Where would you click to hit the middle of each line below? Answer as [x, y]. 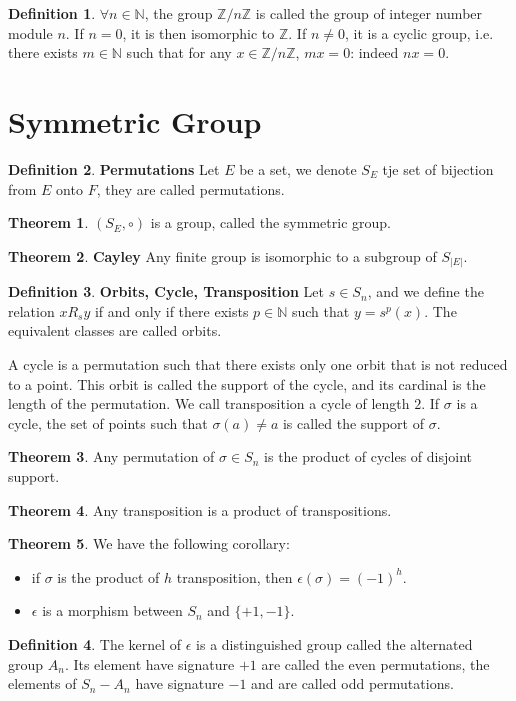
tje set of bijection [438, 168]
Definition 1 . [52, 13]
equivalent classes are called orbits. [115, 330]
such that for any [179, 52]
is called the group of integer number [369, 13]
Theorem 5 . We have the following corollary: [149, 543]
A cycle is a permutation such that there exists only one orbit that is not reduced [258, 363]
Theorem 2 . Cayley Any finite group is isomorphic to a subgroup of [222, 255]
